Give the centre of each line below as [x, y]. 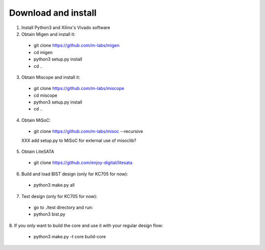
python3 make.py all [54, 185]
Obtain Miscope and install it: [51, 77]
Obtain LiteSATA [38, 152]
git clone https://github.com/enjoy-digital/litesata [83, 163]
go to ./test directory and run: [63, 207]
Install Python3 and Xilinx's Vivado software [66, 28]
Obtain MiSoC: [36, 120]
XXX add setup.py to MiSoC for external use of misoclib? [79, 140]
